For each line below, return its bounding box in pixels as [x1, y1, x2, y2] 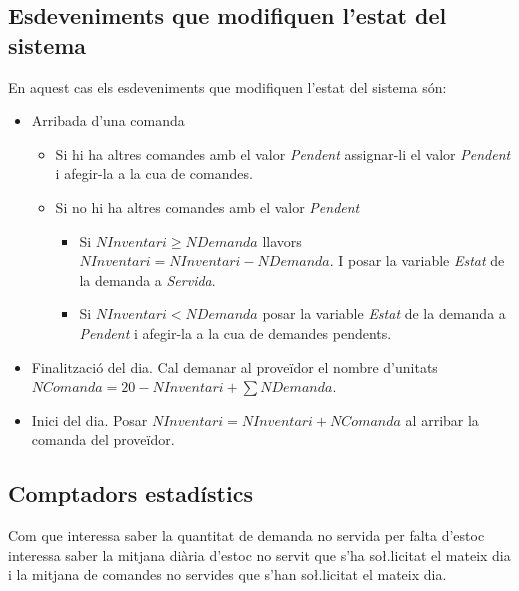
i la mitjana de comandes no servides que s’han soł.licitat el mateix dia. [8, 564, 447, 585]
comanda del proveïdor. [31, 429, 175, 450]
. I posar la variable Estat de [329, 250, 505, 271]
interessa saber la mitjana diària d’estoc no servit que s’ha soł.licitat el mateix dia [8, 544, 511, 565]
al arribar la [405, 409, 479, 430]
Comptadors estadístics [8, 478, 253, 509]
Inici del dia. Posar [31, 409, 148, 430]
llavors [262, 230, 302, 251]
